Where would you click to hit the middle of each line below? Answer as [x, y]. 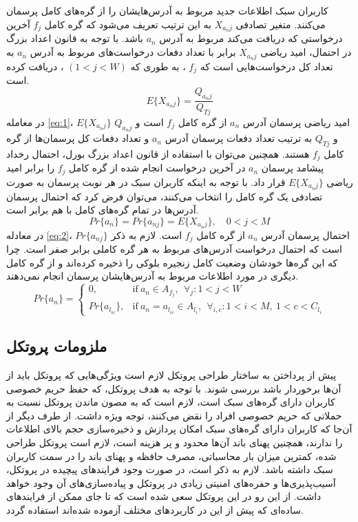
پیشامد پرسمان [293, 168]
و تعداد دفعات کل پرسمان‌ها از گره [78, 138]
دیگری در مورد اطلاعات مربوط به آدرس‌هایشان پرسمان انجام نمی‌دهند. [152, 276]
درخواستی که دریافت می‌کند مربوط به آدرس [251, 38]
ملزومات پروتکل [57, 346]
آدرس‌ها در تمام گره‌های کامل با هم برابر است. [103, 210]
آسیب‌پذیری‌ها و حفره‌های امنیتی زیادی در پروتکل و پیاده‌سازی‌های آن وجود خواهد [171, 482]
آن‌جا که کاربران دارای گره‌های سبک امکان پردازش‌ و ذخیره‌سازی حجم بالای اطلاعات [179, 429]
